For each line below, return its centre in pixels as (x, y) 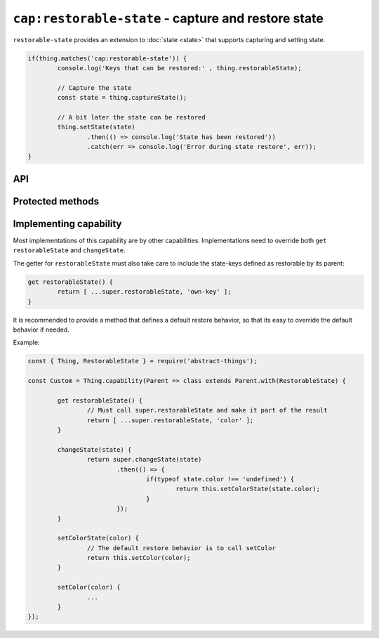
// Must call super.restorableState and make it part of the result (207, 410)
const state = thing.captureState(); (122, 98)
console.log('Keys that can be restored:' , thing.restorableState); (179, 68)
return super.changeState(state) (144, 460)
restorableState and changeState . (69, 250)
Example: (26, 343)
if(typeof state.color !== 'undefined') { (220, 479)
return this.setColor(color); (139, 558)
